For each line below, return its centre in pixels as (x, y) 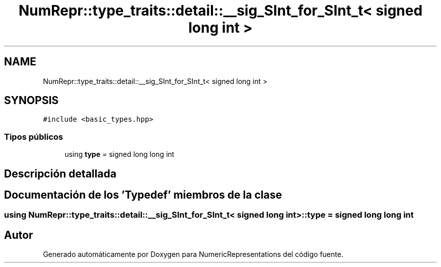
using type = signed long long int (120, 154)
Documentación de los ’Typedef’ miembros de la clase (143, 195)
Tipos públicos (34, 137)
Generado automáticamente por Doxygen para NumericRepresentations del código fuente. (193, 254)
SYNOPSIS (31, 101)
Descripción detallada (60, 173)
